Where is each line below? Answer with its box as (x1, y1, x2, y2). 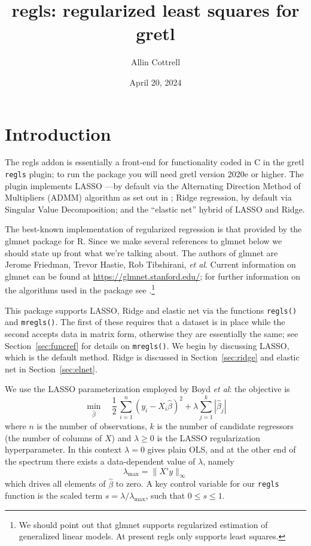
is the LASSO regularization (157, 431, 261, 444)
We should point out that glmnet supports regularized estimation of (19, 518, 268, 530)
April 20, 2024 (129, 75, 182, 88)
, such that (145, 489, 185, 502)
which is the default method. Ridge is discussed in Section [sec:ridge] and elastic (5, 351, 300, 363)
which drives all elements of (5, 477, 106, 490)
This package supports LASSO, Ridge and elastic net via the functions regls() (5, 304, 297, 316)
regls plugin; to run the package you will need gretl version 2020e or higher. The (5, 168, 304, 180)
